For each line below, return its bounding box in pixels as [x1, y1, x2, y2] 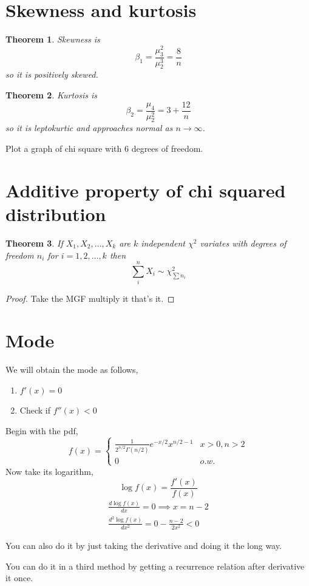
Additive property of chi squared [5, 177, 286, 202]
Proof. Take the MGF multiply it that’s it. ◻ [5, 292, 175, 305]
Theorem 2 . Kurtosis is [5, 89, 98, 101]
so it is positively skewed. [5, 68, 98, 81]
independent [141, 236, 185, 249]
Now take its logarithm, [5, 465, 93, 477]
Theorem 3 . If [5, 236, 63, 249]
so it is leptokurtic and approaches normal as [5, 121, 173, 134]
